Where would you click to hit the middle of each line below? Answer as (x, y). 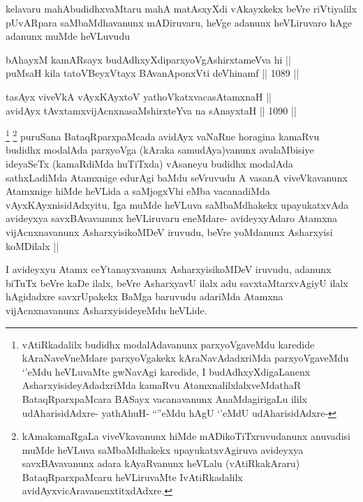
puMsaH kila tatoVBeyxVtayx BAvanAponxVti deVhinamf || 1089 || (153, 73)
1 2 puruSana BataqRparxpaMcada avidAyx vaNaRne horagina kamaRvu (163, 135)
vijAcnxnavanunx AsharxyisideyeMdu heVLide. (106, 310)
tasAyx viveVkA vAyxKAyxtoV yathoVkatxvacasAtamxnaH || (139, 96)
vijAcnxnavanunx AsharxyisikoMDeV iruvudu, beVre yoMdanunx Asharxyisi (169, 231)
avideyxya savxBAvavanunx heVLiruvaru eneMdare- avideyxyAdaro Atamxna (172, 218)
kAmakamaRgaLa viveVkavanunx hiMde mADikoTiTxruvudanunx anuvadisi (186, 436)
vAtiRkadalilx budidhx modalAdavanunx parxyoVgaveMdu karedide (168, 344)
